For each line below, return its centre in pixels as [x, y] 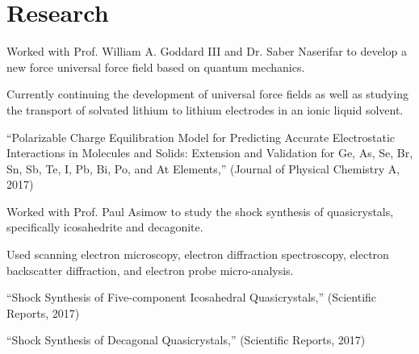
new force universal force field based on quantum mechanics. [156, 67]
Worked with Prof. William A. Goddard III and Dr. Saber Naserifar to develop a [207, 51]
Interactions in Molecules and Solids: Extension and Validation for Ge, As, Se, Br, [210, 153]
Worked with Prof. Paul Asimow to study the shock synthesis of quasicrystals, [200, 211]
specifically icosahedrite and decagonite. [105, 227]
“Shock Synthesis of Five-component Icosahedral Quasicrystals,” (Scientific [192, 297]
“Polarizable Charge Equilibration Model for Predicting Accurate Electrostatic [201, 137]
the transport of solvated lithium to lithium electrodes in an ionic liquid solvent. [205, 109]
